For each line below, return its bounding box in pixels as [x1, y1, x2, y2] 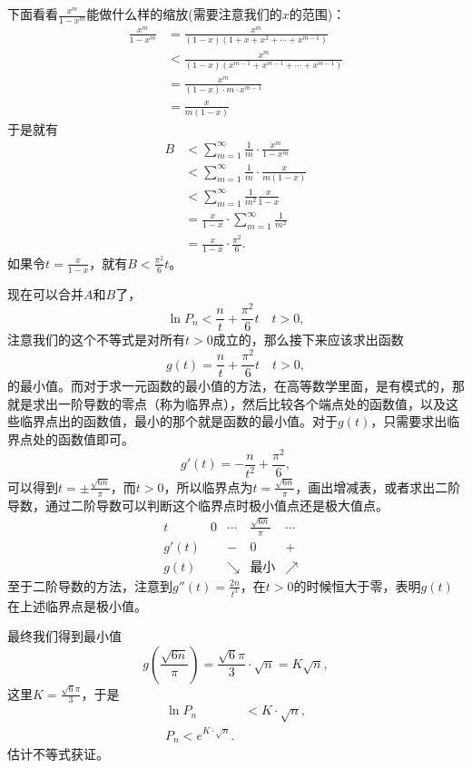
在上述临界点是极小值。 [7, 596, 147, 615]
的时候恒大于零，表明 [293, 576, 421, 595]
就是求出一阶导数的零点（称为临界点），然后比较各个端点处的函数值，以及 [7, 394, 446, 413]
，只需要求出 [370, 412, 447, 431]
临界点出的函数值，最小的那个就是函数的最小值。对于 [19, 412, 338, 431]
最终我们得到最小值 [7, 627, 122, 646]
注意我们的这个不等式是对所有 [7, 330, 185, 349]
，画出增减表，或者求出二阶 [295, 477, 461, 496]
